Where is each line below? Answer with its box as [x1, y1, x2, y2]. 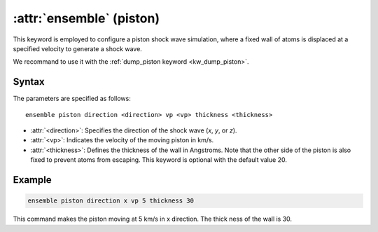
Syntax [13, 76, 45, 88]
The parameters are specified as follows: [13, 95, 131, 103]
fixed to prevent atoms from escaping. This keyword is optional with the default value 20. [30, 156, 287, 164]
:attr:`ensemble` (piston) [13, 11, 160, 26]
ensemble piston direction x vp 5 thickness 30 [27, 197, 194, 205]
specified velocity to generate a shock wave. [13, 44, 143, 53]
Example [13, 174, 52, 186]
